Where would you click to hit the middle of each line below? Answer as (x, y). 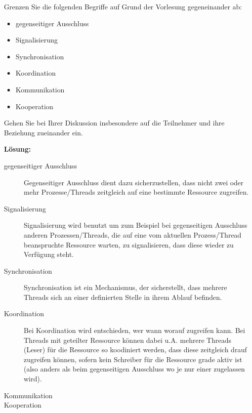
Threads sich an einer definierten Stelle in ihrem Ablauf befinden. (123, 297)
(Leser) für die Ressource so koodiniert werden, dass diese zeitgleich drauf (135, 350)
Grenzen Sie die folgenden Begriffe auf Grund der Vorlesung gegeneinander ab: (123, 6)
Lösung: (18, 149)
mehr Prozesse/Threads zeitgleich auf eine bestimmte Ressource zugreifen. (136, 192)
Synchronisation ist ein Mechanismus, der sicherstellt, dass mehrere (126, 287)
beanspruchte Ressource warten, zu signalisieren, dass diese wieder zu (129, 244)
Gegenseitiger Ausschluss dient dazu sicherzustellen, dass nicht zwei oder (134, 182)
